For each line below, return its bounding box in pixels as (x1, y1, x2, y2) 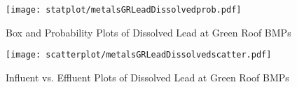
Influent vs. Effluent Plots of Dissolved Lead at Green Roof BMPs (6, 69, 289, 84)
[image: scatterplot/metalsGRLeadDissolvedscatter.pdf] (6, 50, 272, 60)
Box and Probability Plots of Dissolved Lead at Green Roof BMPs (6, 25, 291, 39)
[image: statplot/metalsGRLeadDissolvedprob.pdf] (6, 5, 242, 15)
